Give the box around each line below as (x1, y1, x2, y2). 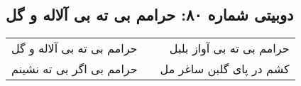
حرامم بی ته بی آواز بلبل (169, 40, 290, 57)
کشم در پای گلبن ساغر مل (160, 60, 290, 77)
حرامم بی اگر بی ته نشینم (11, 60, 138, 77)
